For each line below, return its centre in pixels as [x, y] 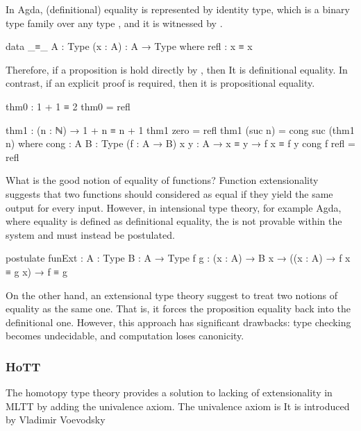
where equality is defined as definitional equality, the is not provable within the [174, 221]
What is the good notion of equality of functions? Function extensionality [162, 180]
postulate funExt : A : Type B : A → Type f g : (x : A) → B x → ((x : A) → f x [178, 258]
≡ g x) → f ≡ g [36, 271]
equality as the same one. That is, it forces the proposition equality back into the [178, 309]
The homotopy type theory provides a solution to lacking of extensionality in [169, 392]
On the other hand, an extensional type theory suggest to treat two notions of [171, 295]
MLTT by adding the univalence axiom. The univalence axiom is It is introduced [178, 406]
